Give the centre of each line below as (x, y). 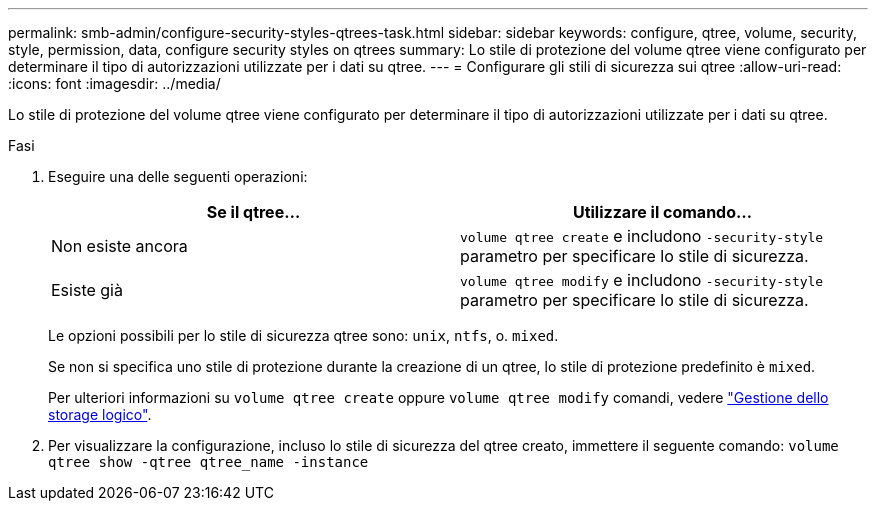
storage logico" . (100, 414)
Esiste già (87, 290)
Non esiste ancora (119, 246)
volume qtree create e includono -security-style (642, 236)
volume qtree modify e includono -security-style (642, 280)
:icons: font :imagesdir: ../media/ (114, 83)
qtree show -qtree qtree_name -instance (208, 462)
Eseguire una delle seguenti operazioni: (178, 176)
